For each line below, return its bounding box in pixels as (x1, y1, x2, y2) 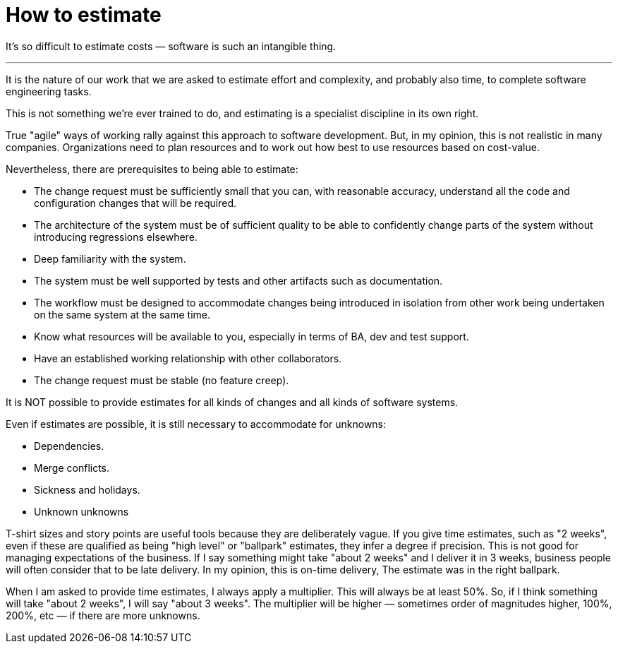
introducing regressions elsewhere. (34, 230, 198, 243)
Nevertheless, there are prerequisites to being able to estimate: (6, 162, 298, 175)
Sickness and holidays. (34, 483, 140, 496)
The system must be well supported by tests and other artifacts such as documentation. (34, 274, 443, 287)
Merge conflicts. (34, 461, 110, 474)
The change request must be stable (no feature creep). (34, 374, 289, 386)
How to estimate (6, 3, 162, 27)
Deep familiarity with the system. (34, 252, 186, 265)
